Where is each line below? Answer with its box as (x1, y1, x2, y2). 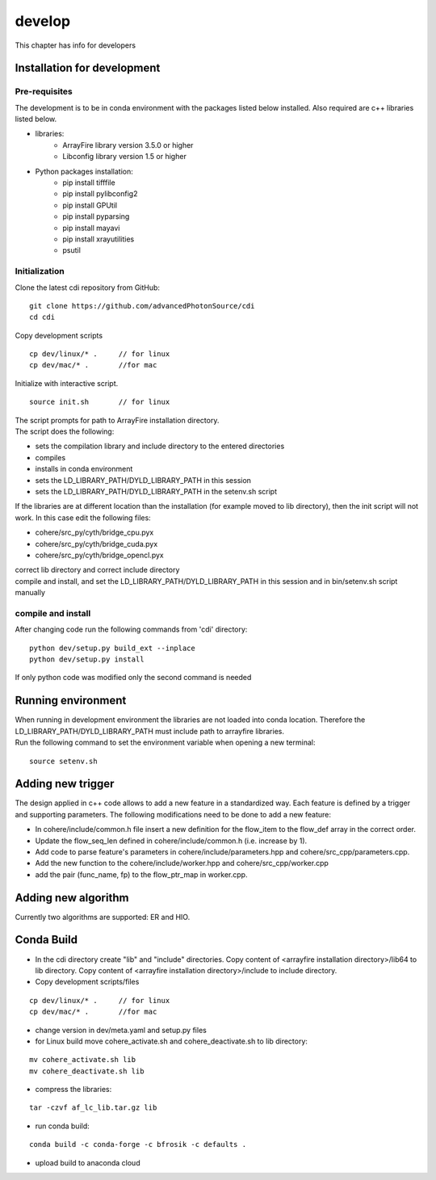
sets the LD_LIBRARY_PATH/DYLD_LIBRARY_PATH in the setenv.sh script (35, 487, 278, 496)
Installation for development (15, 61, 161, 75)
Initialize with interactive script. (15, 378, 119, 388)
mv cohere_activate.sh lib (29, 1055, 136, 1065)
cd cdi (29, 313, 56, 322)
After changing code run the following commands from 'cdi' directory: (15, 624, 248, 634)
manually (15, 588, 46, 598)
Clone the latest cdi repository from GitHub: (15, 283, 161, 292)
